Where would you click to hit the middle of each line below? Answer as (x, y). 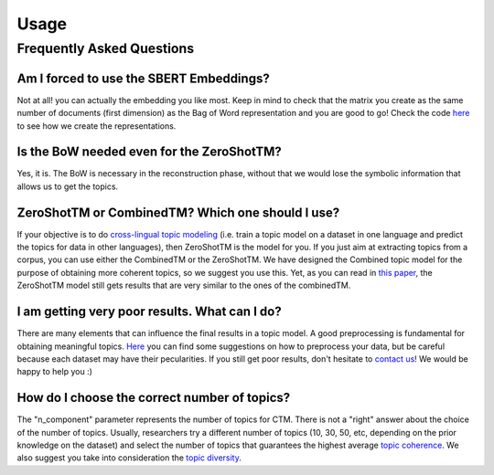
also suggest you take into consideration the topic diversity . (129, 458)
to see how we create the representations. (97, 126)
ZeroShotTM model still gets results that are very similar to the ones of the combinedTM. (184, 285)
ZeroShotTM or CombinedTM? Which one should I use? (178, 212)
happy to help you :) (55, 372)
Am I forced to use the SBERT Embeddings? (143, 78)
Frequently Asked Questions (106, 48)
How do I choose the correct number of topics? (154, 398)
